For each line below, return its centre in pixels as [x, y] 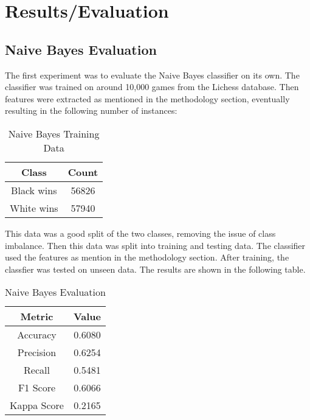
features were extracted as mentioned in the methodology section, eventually [147, 98]
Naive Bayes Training [54, 133]
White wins [34, 208]
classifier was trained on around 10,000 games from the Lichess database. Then [152, 87]
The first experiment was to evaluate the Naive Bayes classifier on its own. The [152, 75]
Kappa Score [37, 405]
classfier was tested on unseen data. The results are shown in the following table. [155, 269]
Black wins [34, 190]
